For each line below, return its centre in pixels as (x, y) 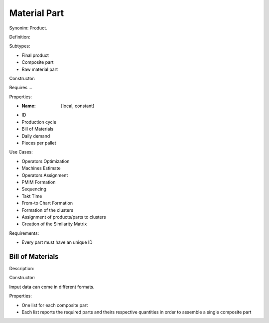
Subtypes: (20, 46)
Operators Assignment (45, 175)
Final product (35, 55)
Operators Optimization (46, 161)
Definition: (20, 37)
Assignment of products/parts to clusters (64, 217)
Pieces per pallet (39, 143)
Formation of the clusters (48, 210)
